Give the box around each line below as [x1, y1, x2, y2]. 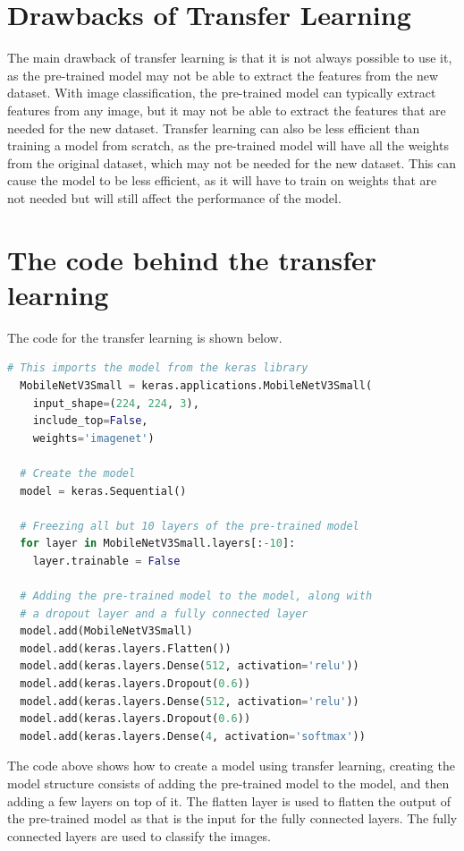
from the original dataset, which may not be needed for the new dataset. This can [7, 153, 456, 172]
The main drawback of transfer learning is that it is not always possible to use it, [7, 48, 452, 67]
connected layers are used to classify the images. [7, 826, 271, 845]
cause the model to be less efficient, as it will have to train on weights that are [7, 171, 437, 190]
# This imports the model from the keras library [7, 362, 308, 375]
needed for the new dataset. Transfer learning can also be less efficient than [7, 118, 420, 137]
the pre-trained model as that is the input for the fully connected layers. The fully [7, 809, 458, 828]
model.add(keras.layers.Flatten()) [20, 642, 232, 655]
